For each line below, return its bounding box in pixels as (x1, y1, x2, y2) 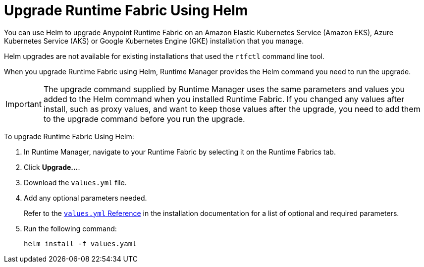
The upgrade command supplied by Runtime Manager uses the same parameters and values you (43, 84, 405, 94)
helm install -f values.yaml (24, 239, 137, 248)
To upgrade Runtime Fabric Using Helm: (4, 132, 134, 141)
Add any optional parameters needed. (24, 193, 147, 202)
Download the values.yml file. (24, 178, 127, 187)
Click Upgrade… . (24, 162, 80, 171)
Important (5, 99, 42, 109)
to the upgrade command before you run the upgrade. (43, 113, 245, 124)
